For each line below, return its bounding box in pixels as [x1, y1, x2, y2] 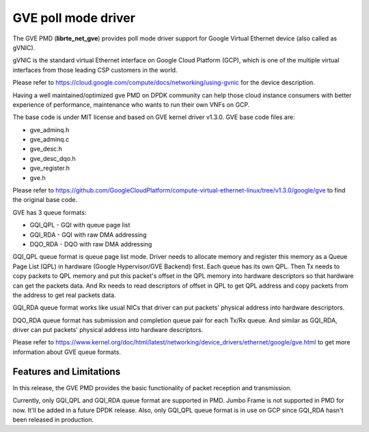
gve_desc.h [29, 144, 63, 153]
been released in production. [12, 415, 94, 424]
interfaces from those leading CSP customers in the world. [12, 66, 178, 74]
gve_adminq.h [29, 125, 70, 134]
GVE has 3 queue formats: [12, 208, 87, 216]
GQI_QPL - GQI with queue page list [29, 221, 131, 229]
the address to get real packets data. [12, 291, 116, 299]
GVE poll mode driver [12, 10, 136, 25]
